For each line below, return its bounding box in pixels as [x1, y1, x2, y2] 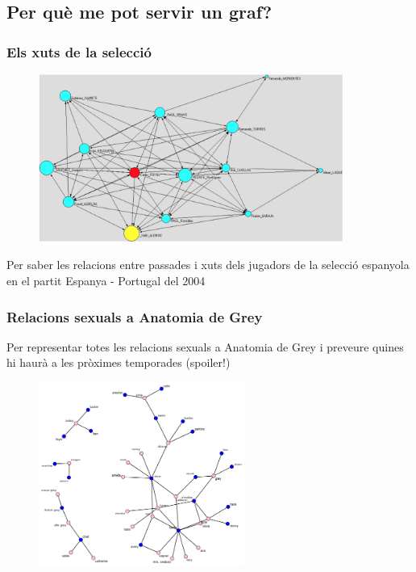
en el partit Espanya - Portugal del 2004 [6, 272, 206, 289]
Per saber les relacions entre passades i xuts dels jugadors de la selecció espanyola [6, 256, 410, 273]
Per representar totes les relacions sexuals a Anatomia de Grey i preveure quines [6, 338, 404, 355]
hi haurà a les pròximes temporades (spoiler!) [6, 354, 231, 371]
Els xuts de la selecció [6, 41, 152, 61]
